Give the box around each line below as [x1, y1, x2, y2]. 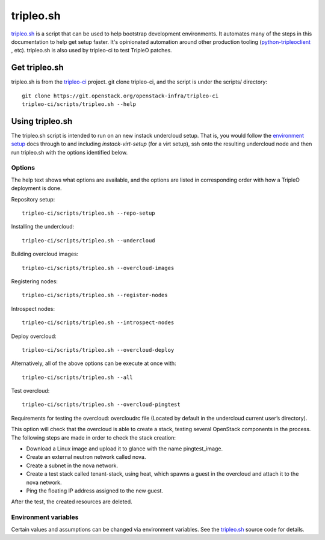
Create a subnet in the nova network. [26, 462, 119, 469]
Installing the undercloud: [11, 223, 75, 230]
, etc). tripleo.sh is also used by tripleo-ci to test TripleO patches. [11, 47, 172, 54]
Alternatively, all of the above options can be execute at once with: [11, 360, 177, 367]
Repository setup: [11, 195, 55, 203]
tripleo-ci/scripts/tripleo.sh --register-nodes [22, 292, 168, 299]
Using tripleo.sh [11, 116, 73, 126]
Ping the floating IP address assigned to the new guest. [26, 487, 164, 494]
